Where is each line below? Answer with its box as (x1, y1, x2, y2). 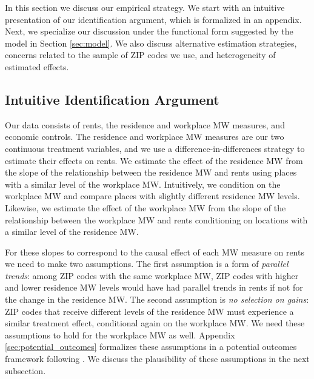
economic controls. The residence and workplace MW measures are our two (5, 130, 284, 143)
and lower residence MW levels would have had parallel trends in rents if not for (5, 281, 303, 294)
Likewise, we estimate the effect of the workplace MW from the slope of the (5, 201, 286, 214)
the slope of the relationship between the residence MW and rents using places (5, 166, 297, 179)
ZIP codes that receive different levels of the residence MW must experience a (5, 305, 294, 317)
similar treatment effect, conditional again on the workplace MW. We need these (5, 317, 305, 329)
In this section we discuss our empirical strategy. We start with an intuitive (5, 1, 285, 13)
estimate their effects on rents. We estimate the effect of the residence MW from (5, 154, 303, 166)
